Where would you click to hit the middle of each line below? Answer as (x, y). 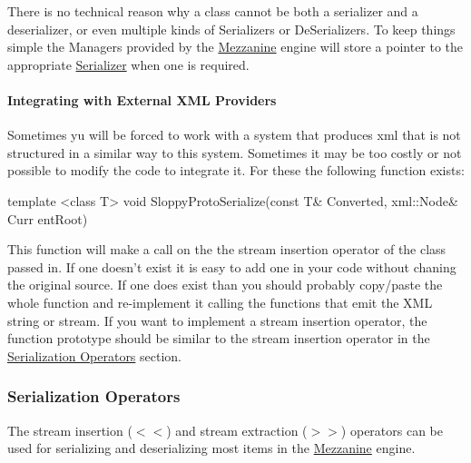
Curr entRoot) (48, 218)
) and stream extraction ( (237, 430)
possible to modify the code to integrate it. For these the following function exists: (236, 170)
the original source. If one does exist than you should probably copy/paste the (225, 285)
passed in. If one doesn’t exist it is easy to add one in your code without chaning (232, 266)
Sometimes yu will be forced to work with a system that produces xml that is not (234, 135)
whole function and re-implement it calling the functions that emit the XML (220, 302)
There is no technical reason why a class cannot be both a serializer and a (213, 11)
